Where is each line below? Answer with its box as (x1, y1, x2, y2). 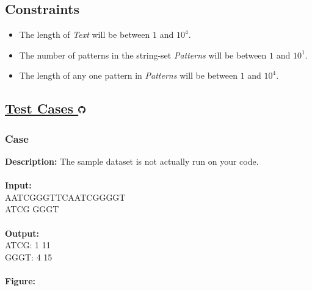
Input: (5, 179, 32, 192)
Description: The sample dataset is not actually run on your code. (5, 154, 259, 167)
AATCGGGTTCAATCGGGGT (5, 190, 126, 203)
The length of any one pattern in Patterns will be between (19, 69, 238, 82)
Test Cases (5, 99, 74, 118)
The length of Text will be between (19, 28, 150, 41)
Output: (5, 226, 39, 239)
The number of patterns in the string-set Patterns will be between (19, 48, 267, 61)
